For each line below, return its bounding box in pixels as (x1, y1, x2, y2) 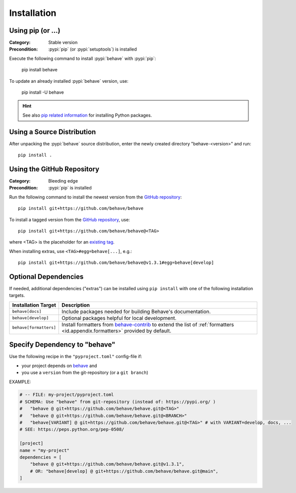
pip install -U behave (21, 89, 64, 95)
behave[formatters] (12, 325, 57, 330)
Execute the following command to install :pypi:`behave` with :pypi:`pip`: (9, 55, 156, 62)
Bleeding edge (48, 178, 78, 184)
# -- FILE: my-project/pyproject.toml (19, 392, 114, 398)
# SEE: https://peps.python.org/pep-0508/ (19, 427, 124, 432)
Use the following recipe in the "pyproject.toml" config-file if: (9, 354, 142, 360)
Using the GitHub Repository (9, 165, 100, 173)
